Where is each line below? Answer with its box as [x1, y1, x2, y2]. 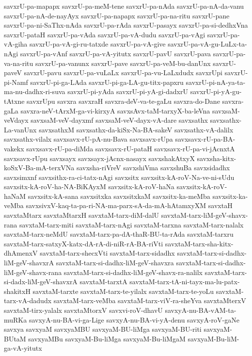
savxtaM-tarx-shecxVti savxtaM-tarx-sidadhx [40, 248, 175, 258]
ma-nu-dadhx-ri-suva [4, 86, 65, 97]
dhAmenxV [4, 248, 38, 258]
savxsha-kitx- [197, 153, 236, 163]
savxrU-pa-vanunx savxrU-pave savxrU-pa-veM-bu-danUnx [35, 58, 211, 68]
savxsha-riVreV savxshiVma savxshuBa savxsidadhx [76, 162, 230, 173]
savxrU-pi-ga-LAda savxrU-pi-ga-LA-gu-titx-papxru [30, 77, 184, 87]
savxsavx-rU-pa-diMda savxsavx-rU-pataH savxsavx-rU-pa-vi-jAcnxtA [26, 143, 235, 153]
